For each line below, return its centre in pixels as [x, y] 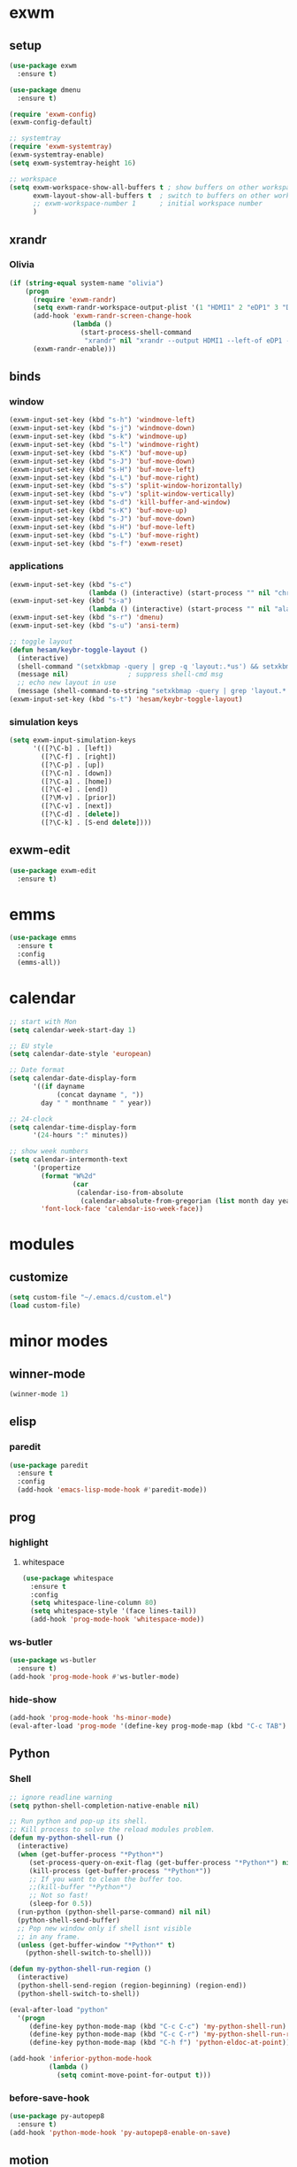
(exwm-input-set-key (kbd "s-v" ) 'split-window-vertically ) [122, 494]
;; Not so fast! [59, 1896]
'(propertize [57, 1168]
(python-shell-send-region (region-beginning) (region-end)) [132, 1986]
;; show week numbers [49, 1152]
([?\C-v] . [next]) [77, 806]
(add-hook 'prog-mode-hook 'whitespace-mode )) [118, 1619]
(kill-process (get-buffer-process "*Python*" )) [120, 1870]
